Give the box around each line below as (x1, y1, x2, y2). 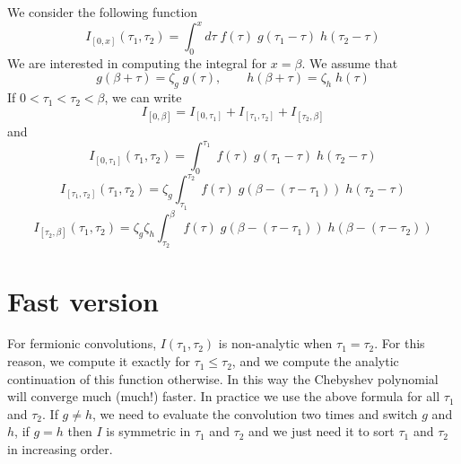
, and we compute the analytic (231, 352, 399, 371)
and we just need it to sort (248, 422, 395, 441)
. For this (374, 334, 425, 353)
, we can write (104, 88, 182, 107)
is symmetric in (106, 422, 191, 441)
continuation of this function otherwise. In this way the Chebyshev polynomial (7, 369, 439, 388)
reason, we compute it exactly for (7, 352, 190, 371)
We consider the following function (7, 3, 198, 21)
